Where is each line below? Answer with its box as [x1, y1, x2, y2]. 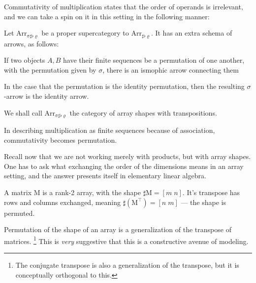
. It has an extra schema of [151, 28, 232, 38]
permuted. [4, 207, 35, 218]
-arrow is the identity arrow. [4, 91, 89, 101]
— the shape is [181, 197, 226, 207]
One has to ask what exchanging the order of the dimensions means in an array [4, 161, 244, 171]
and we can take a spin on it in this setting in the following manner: [4, 11, 210, 21]
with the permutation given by [4, 64, 96, 75]
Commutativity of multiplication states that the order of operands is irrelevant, [4, 1, 243, 11]
